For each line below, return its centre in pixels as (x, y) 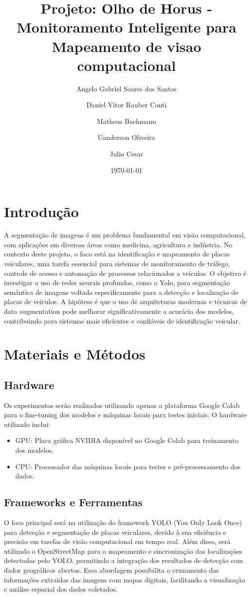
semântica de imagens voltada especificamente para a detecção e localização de (121, 292)
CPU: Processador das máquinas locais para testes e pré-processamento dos (128, 466)
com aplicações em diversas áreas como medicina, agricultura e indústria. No (118, 244)
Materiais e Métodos (75, 354)
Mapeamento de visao (126, 46)
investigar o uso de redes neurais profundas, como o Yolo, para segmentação (117, 282)
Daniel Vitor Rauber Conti (126, 105)
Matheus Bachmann (126, 121)
